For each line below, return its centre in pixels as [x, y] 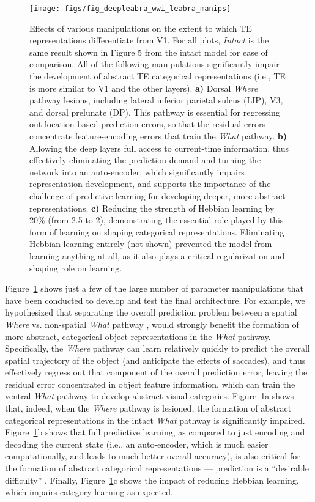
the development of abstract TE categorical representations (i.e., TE [157, 76]
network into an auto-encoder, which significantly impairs [137, 172]
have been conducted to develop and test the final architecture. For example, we [155, 300]
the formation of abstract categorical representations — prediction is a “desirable [157, 468]
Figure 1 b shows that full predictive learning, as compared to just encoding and [155, 432]
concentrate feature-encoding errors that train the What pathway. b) [158, 136]
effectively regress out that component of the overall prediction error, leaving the [156, 372]
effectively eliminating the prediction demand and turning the [145, 160]
